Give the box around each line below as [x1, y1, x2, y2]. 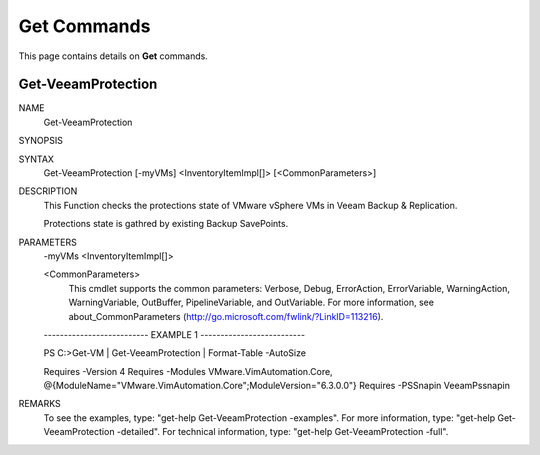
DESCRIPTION [18, 185, 78, 197]
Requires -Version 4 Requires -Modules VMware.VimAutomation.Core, [43, 365, 334, 377]
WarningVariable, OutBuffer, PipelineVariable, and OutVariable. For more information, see [68, 296, 435, 309]
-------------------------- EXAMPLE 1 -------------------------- [43, 328, 305, 340]
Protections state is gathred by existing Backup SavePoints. [43, 218, 289, 230]
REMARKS [18, 398, 61, 410]
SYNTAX [18, 153, 55, 165]
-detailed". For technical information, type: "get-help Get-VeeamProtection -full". [116, 426, 449, 438]
